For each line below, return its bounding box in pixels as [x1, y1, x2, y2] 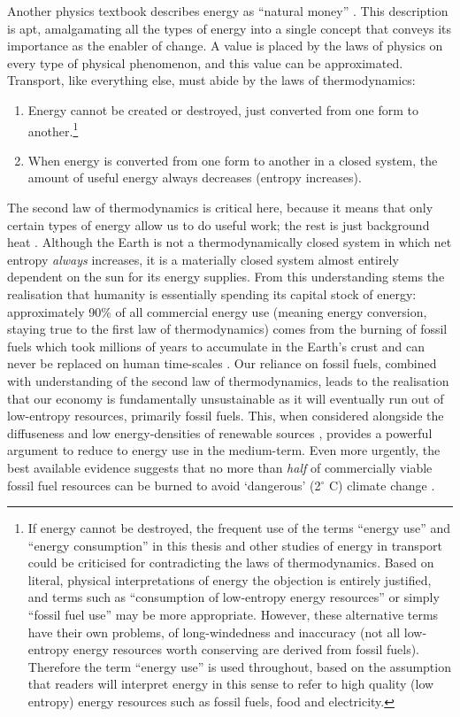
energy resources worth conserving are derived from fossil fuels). [73, 640, 419, 659]
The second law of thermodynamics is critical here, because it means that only [7, 198, 433, 216]
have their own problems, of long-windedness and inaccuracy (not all [27, 622, 401, 641]
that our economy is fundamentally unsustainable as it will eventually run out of [7, 389, 444, 407]
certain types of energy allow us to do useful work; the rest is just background [7, 215, 430, 234]
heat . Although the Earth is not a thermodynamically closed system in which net [7, 233, 452, 251]
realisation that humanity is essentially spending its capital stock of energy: [7, 284, 417, 303]
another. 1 [27, 119, 79, 140]
